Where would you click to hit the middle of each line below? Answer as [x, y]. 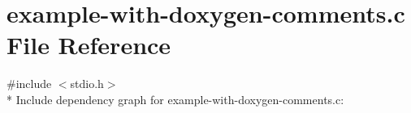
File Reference [89, 45]
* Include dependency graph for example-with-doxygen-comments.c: [175, 99]
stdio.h [87, 84]
